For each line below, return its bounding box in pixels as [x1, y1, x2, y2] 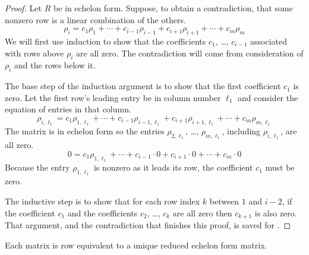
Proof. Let [5, 2, 42, 14]
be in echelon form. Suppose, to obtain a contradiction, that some [53, 2, 293, 14]
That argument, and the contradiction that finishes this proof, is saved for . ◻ [5, 219, 291, 231]
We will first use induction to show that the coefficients [5, 34, 206, 47]
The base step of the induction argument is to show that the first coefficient [5, 80, 281, 92]
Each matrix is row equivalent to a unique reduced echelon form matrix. [5, 238, 267, 251]
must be [265, 161, 295, 174]
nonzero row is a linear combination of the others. [5, 13, 186, 26]
